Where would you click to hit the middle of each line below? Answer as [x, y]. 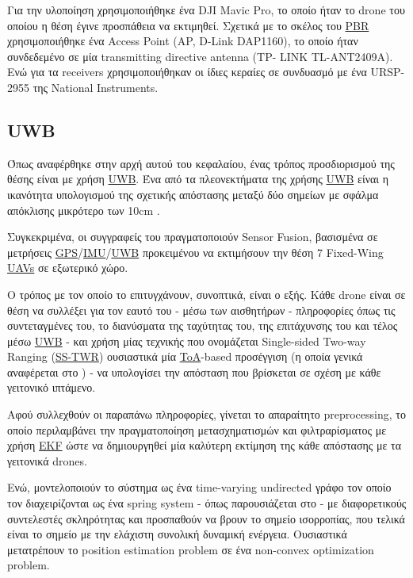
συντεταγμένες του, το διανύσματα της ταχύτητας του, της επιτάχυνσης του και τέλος [203, 325]
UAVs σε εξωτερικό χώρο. [68, 268]
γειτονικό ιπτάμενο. [52, 387]
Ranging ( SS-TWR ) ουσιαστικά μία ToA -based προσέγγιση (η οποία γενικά [185, 356]
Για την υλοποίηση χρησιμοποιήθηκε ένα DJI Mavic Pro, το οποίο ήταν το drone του [206, 10]
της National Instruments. [96, 87]
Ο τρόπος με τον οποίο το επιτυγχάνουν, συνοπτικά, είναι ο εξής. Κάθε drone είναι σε [206, 294]
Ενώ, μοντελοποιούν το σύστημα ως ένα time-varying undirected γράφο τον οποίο [199, 487]
